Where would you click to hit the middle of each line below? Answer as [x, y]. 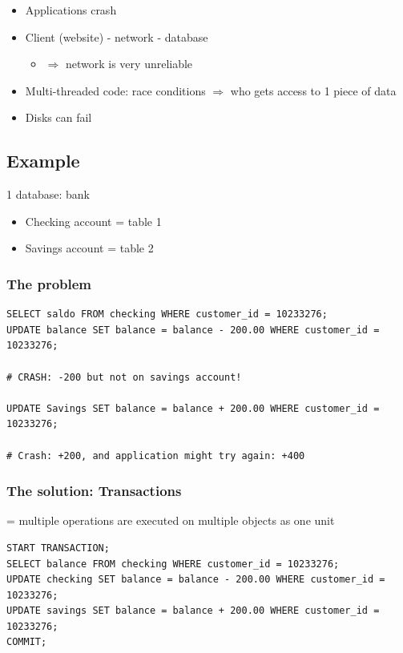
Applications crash [71, 10]
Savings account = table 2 [89, 248]
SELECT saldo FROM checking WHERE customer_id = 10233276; [167, 314]
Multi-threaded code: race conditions [115, 90]
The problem [49, 283]
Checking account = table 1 [93, 221]
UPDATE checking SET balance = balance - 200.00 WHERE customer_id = [196, 580]
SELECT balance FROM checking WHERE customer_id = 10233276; [173, 564]
